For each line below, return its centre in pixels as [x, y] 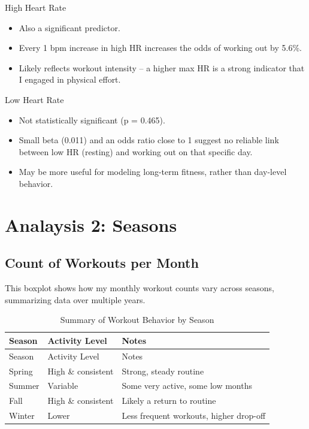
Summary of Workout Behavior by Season [137, 320]
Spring [21, 371]
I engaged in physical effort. [70, 79]
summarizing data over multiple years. [75, 299]
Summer [24, 386]
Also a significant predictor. [69, 27]
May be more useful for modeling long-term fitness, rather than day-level [153, 172]
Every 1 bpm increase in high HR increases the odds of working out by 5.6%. [160, 48]
